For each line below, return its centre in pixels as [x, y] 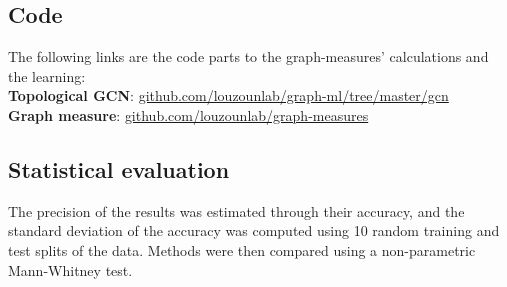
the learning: [47, 75]
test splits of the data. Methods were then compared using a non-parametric [242, 249]
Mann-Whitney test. [70, 269]
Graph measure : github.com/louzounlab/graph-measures [188, 114]
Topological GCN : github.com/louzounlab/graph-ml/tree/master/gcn [228, 95]
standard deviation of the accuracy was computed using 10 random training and [254, 230]
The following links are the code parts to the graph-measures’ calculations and [248, 56]
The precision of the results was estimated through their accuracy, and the [236, 210]
